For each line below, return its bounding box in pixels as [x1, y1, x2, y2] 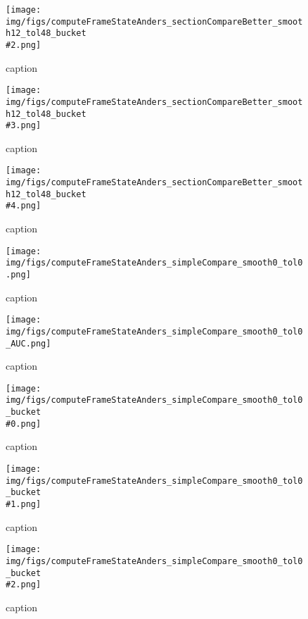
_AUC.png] [6, 338, 51, 349]
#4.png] [6, 201, 41, 211]
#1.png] [6, 499, 41, 509]
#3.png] [6, 120, 41, 131]
